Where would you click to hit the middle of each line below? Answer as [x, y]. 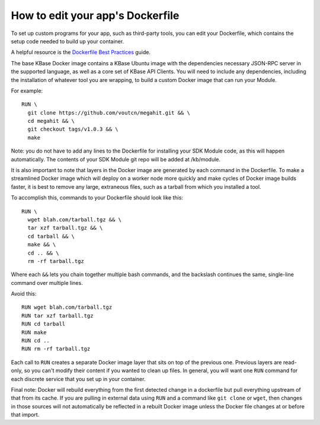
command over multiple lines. [47, 283]
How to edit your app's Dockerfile [95, 15]
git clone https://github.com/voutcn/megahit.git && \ [109, 112]
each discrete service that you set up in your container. [78, 379]
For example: [27, 91]
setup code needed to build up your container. [68, 41]
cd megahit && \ [51, 121]
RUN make [34, 332]
